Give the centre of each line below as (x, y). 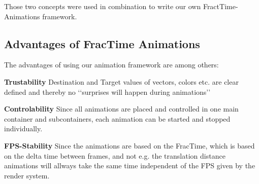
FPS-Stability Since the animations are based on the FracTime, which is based (129, 145)
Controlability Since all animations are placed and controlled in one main (121, 109)
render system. (27, 175)
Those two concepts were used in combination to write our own (103, 6)
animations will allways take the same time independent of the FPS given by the (130, 165)
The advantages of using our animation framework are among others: (111, 65)
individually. (23, 128)
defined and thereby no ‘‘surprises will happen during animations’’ (107, 91)
